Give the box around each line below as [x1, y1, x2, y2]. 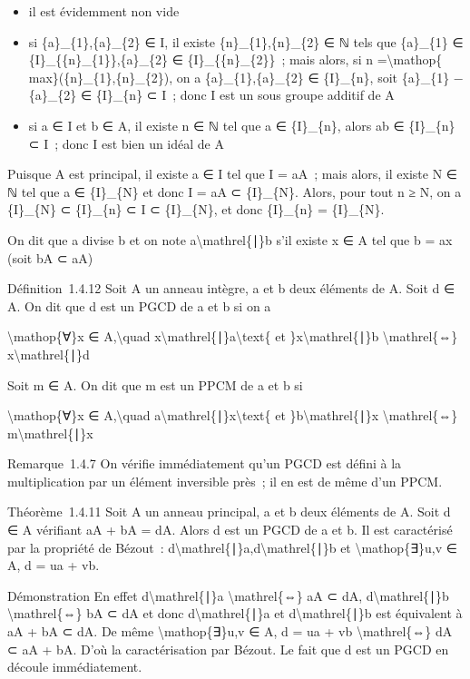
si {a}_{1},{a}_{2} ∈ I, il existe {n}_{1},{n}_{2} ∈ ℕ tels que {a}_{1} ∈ [28, 32, 464, 51]
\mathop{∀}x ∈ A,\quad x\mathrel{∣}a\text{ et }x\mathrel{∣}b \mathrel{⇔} [7, 327, 458, 346]
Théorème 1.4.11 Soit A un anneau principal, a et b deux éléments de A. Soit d [7, 502, 451, 521]
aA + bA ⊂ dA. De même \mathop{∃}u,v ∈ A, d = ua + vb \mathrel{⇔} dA [7, 622, 453, 641]
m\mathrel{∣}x [7, 423, 93, 442]
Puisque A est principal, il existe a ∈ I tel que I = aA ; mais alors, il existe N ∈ [7, 164, 458, 183]
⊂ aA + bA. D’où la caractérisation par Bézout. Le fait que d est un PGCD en [7, 639, 449, 658]
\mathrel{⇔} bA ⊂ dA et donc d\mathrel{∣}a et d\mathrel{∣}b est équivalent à [7, 604, 463, 623]
